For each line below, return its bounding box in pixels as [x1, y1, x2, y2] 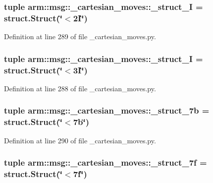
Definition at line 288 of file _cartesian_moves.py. [4, 83, 156, 93]
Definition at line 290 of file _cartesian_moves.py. [4, 135, 156, 145]
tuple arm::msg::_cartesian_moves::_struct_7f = [4, 156, 207, 169]
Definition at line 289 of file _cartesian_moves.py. [4, 31, 156, 42]
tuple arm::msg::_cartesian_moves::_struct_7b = [4, 104, 210, 117]
